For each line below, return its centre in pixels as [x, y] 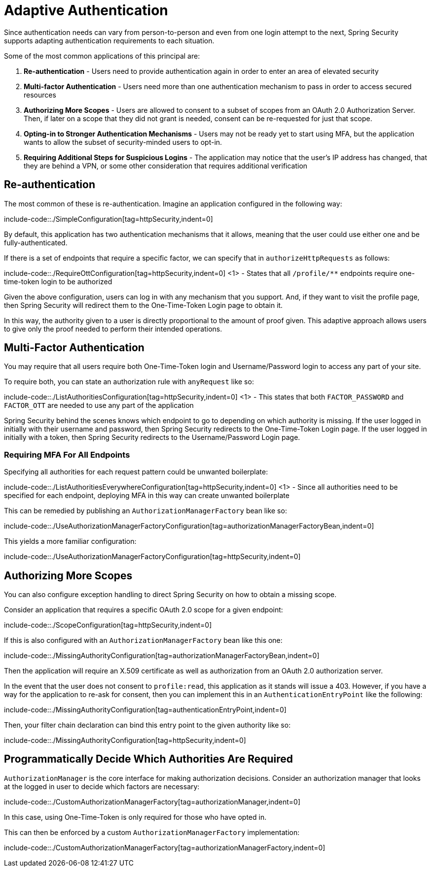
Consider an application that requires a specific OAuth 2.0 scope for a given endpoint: [144, 610]
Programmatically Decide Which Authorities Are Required [148, 759]
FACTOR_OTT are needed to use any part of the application [99, 405]
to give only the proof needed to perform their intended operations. [113, 329]
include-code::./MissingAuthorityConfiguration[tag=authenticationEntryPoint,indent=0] [145, 710]
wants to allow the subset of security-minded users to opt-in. [123, 142]
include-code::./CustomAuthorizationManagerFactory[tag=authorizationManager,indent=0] [152, 802]
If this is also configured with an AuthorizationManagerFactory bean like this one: [143, 640]
